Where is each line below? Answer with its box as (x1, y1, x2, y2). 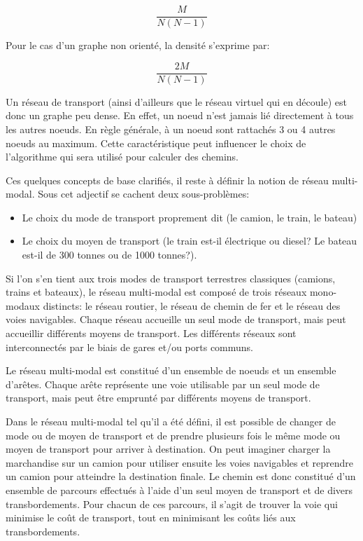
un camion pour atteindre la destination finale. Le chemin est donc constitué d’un (6, 469, 356, 484)
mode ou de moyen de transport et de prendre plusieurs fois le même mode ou (6, 427, 341, 442)
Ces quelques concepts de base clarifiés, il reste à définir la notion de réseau (6, 172, 329, 187)
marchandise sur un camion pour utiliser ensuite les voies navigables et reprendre (6, 455, 354, 470)
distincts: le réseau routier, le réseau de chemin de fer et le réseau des (43, 298, 341, 313)
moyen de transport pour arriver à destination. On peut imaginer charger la (6, 441, 331, 456)
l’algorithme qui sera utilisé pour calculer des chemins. (6, 149, 239, 164)
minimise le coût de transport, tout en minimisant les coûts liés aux (6, 510, 296, 525)
